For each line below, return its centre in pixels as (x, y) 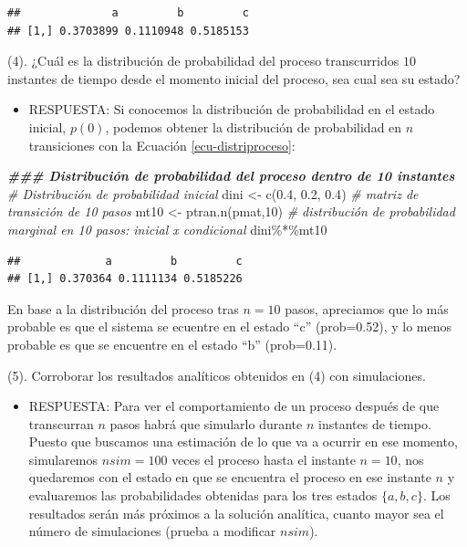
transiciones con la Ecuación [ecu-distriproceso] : (162, 145)
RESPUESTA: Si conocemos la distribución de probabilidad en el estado (232, 109)
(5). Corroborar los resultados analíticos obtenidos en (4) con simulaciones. (217, 375)
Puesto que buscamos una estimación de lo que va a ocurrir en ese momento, (243, 442)
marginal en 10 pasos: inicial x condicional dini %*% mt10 (167, 229)
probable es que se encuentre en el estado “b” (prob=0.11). (172, 344)
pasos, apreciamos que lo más (367, 308)
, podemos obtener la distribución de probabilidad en (254, 126)
